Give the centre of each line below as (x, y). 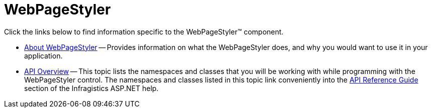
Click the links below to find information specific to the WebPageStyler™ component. (144, 31)
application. (44, 55)
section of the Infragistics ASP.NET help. (92, 88)
